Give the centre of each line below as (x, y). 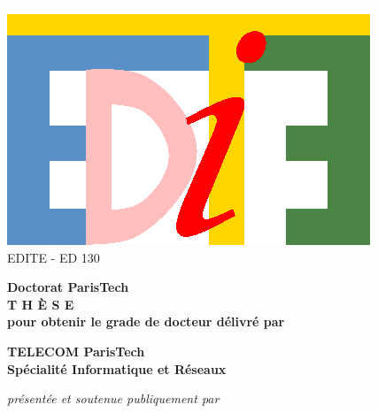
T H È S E (41, 304)
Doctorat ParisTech (68, 287)
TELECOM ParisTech (76, 351)
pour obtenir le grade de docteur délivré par (146, 321)
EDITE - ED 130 (54, 257)
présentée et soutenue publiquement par (113, 398)
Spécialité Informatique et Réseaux (117, 368)
